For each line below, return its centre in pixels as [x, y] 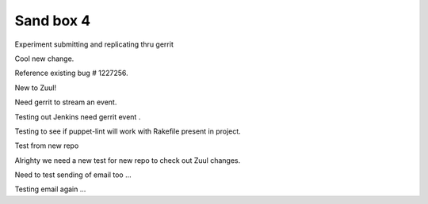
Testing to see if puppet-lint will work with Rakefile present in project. [128, 131]
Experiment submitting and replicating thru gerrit [94, 44]
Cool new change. [44, 59]
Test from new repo [47, 145]
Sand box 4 [53, 21]
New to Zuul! [36, 88]
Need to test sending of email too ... [73, 175]
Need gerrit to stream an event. [66, 102]
